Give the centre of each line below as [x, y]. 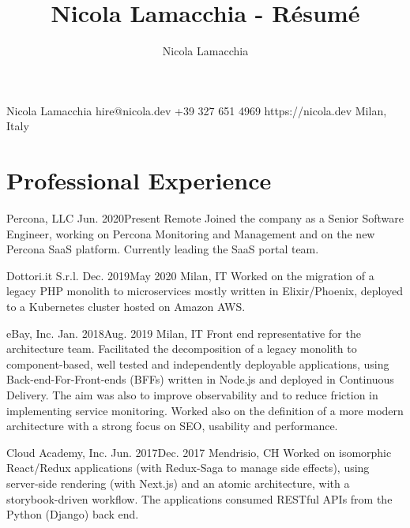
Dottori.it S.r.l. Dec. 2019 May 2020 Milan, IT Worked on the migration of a [190, 275]
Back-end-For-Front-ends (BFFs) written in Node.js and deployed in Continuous [200, 379]
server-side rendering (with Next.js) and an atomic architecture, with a [178, 483]
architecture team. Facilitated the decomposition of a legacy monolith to [182, 348]
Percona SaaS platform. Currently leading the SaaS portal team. [163, 249]
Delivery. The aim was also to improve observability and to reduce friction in [192, 394]
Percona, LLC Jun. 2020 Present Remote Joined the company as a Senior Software [205, 218]
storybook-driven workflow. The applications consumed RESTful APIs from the [199, 498]
